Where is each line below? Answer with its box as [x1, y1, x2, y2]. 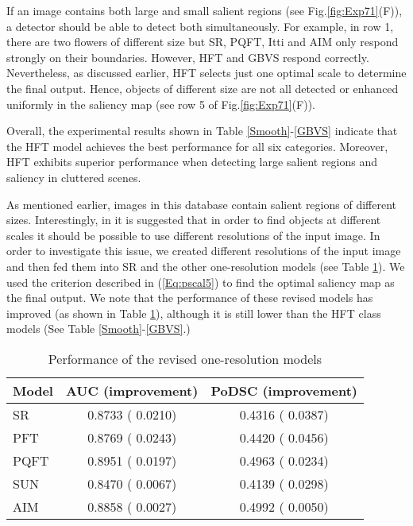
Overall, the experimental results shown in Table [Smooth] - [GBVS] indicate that [6, 122, 398, 139]
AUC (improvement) [65, 381, 199, 400]
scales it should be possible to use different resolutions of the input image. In [6, 226, 380, 243]
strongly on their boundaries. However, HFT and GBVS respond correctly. [6, 48, 369, 65]
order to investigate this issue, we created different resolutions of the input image [6, 242, 401, 259]
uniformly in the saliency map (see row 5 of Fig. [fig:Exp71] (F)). [6, 95, 315, 112]
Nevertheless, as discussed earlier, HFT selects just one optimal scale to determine [6, 64, 407, 81]
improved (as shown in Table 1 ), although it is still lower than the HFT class [6, 304, 381, 321]
